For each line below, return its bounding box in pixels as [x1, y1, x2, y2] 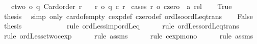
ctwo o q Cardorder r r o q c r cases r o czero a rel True [11, 1, 232, 11]
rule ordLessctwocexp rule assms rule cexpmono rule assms [4, 30, 253, 40]
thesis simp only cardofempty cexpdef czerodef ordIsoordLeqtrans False [4, 10, 253, 21]
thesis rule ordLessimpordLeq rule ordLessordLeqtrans [4, 20, 239, 31]
